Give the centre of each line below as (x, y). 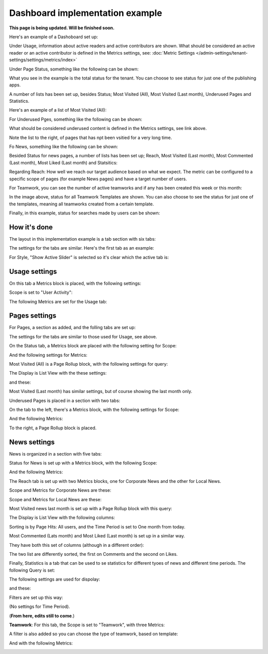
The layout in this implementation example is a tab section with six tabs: (82, 239)
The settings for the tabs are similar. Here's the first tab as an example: (82, 248)
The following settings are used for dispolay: (55, 579)
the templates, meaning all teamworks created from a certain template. (82, 204)
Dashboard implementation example (86, 13)
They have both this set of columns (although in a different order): (76, 545)
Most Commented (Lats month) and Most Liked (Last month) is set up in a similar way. (97, 536)
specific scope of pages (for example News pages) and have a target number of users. (98, 179)
